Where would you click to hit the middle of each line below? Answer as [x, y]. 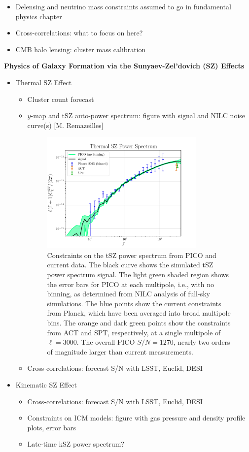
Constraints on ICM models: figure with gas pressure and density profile [136, 418]
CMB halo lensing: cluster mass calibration [81, 49]
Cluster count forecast [61, 99]
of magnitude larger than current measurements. [120, 351]
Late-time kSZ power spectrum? [76, 444]
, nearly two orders [202, 342]
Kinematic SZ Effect [46, 384]
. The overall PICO [106, 342]
